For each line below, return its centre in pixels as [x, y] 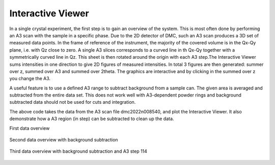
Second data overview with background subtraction [64, 140]
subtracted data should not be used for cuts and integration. [73, 102]
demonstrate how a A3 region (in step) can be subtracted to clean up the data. [92, 119]
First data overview [30, 128]
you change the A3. [30, 79]
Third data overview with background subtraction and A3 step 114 [78, 151]
